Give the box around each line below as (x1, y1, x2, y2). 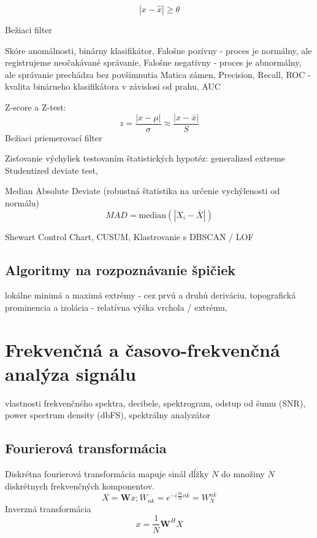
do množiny (221, 467, 265, 480)
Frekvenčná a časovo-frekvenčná (5, 337, 280, 362)
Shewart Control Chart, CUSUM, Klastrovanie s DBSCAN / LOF (5, 230, 254, 243)
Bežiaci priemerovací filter (5, 131, 102, 144)
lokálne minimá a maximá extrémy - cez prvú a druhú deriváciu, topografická (5, 289, 296, 302)
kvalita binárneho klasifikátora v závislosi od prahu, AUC (5, 80, 221, 93)
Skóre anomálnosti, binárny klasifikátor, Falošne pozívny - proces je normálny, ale (5, 44, 312, 57)
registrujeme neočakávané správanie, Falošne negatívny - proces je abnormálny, (5, 56, 302, 69)
